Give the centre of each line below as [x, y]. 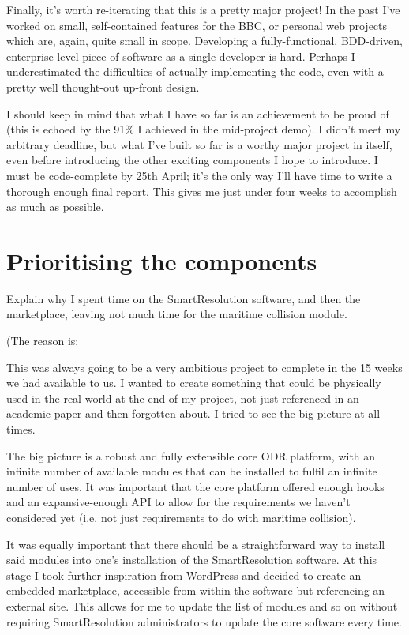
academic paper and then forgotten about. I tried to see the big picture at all [193, 413]
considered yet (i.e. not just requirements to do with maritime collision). [181, 517]
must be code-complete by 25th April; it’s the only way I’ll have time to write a [199, 175]
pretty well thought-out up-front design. [103, 86]
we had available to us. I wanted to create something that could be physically [194, 383]
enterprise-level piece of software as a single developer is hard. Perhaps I [181, 56]
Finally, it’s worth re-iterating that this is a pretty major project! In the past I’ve [203, 9]
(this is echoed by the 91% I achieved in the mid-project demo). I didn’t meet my [204, 129]
